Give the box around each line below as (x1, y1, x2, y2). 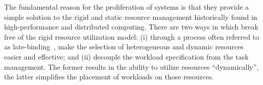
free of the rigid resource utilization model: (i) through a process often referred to (4, 31, 259, 42)
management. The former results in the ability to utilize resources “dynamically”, (4, 61, 259, 72)
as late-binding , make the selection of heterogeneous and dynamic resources (4, 41, 244, 52)
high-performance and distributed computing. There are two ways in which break (4, 21, 258, 32)
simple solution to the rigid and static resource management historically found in (4, 11, 257, 22)
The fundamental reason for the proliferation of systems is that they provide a (4, 2, 249, 12)
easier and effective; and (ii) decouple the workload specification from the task (4, 51, 249, 62)
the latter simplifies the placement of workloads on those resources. (4, 71, 214, 82)
